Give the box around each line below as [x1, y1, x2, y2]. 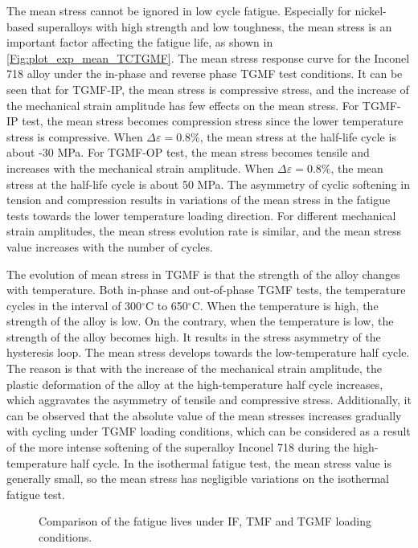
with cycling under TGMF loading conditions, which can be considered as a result [6, 423, 411, 440]
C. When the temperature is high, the [191, 296, 379, 313]
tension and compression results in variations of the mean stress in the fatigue [6, 191, 391, 208]
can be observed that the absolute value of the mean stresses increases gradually [6, 407, 402, 423]
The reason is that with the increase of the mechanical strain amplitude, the [6, 360, 383, 377]
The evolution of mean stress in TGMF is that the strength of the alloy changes [6, 265, 400, 282]
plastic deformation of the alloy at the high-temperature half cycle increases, [6, 375, 383, 392]
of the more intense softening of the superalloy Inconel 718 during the [6, 439, 350, 456]
